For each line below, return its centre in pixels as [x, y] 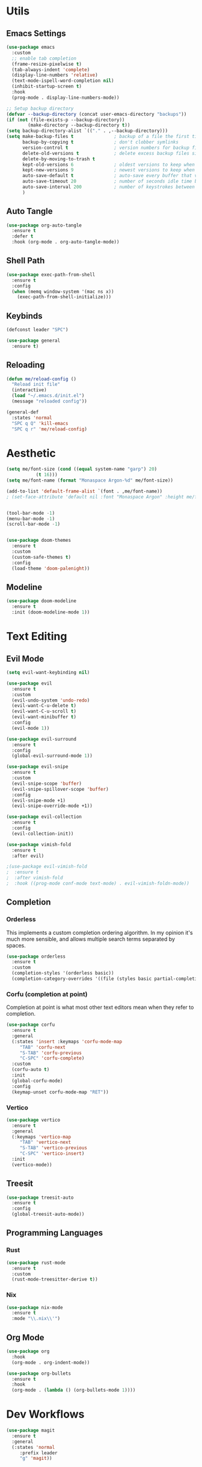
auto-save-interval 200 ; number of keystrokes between [109, 187]
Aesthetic [31, 453]
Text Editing [37, 636]
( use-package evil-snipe [37, 767]
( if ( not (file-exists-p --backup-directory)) [66, 120]
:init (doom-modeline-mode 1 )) [51, 612]
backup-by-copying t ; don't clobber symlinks [100, 142]
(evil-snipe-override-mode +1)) [52, 806]
